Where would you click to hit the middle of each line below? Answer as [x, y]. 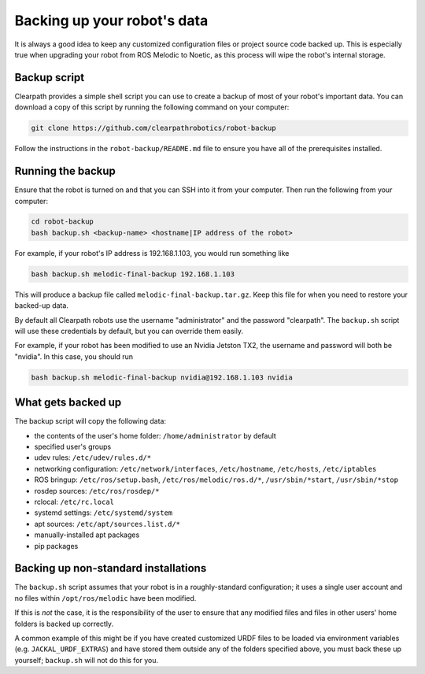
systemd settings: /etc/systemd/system [103, 513]
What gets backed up [68, 403]
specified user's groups [73, 447]
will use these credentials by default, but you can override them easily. [129, 331]
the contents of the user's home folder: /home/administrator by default [155, 435]
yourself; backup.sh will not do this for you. [87, 660]
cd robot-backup [63, 222]
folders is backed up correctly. [64, 624]
